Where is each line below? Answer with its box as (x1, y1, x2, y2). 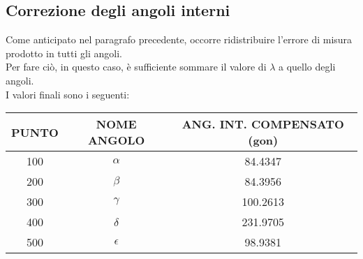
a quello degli (279, 59, 336, 74)
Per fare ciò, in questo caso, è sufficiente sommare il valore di (6, 59, 267, 74)
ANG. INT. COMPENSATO (181, 116, 344, 133)
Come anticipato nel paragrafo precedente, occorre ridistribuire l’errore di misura (6, 32, 353, 47)
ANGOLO (87, 132, 145, 149)
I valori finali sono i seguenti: (6, 87, 130, 101)
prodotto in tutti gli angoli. (6, 45, 122, 60)
